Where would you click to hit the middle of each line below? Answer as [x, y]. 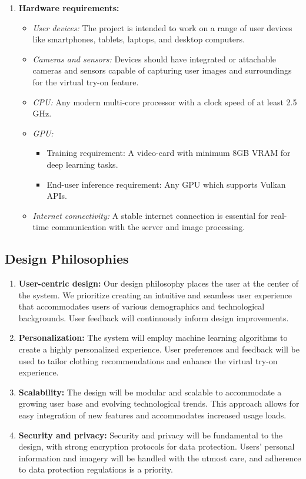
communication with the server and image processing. [148, 227]
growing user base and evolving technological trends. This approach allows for [159, 403]
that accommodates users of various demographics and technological [142, 306]
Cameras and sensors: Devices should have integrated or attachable [154, 59]
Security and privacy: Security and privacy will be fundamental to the [151, 435]
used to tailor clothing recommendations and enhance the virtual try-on [148, 360]
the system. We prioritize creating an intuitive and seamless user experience [155, 295]
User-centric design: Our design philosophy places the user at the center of [159, 283]
